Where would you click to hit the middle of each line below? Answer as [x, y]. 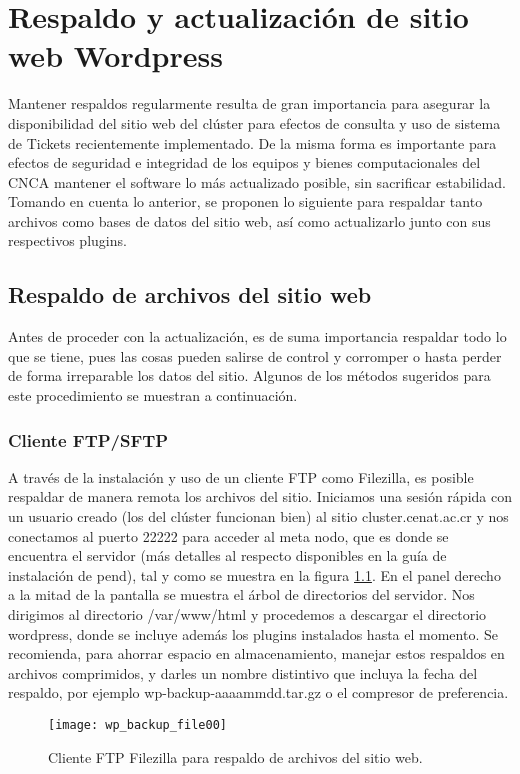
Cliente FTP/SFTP [88, 439]
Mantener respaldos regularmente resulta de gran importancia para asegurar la [249, 103]
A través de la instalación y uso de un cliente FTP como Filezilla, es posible [241, 476]
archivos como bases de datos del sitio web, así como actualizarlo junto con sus [249, 220]
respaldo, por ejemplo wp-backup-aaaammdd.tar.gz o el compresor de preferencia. [258, 692]
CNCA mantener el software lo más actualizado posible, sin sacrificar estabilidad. [257, 181]
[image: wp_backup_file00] [137, 724]
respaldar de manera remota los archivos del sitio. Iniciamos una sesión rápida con [260, 496]
